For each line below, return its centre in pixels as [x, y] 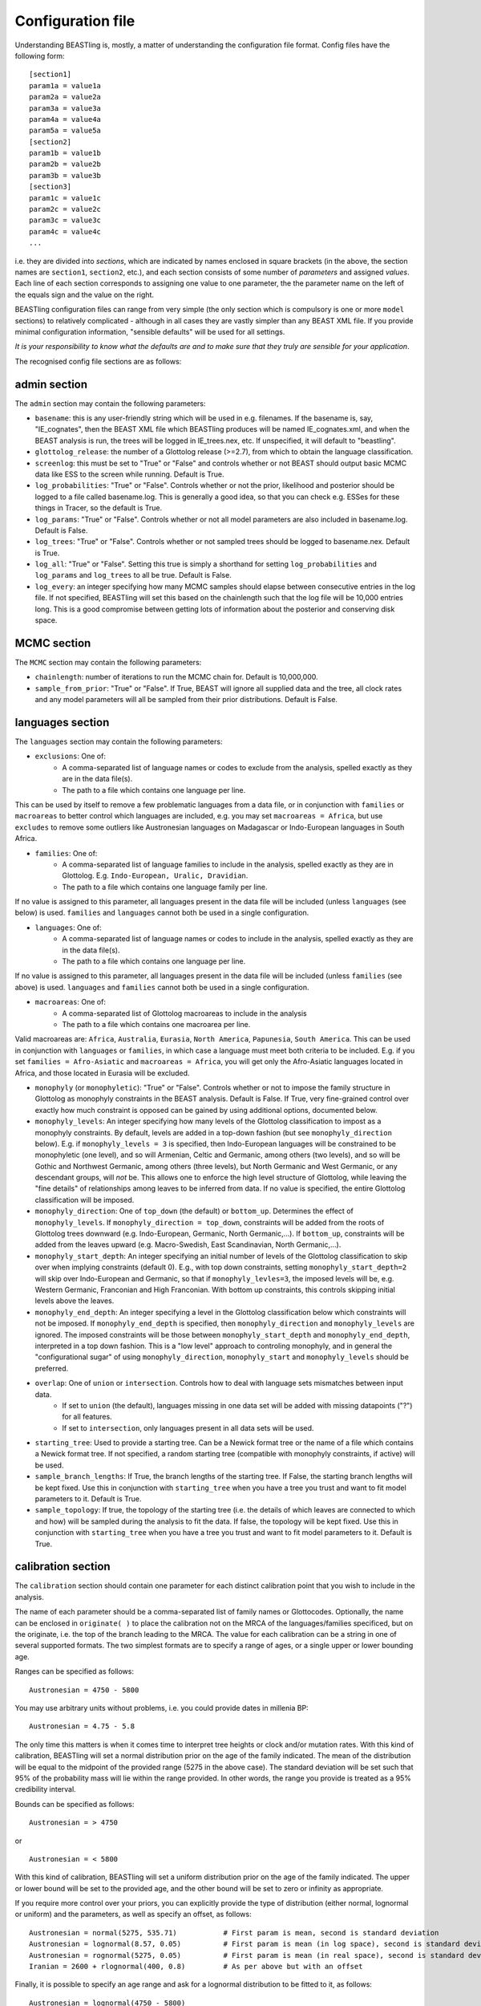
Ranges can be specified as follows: [74, 1671]
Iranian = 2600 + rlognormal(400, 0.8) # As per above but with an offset [196, 1967]
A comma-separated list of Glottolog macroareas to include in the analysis [185, 1013]
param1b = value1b [65, 153]
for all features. [87, 1417]
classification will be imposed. [85, 1200]
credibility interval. [45, 1789]
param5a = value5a [65, 131]
